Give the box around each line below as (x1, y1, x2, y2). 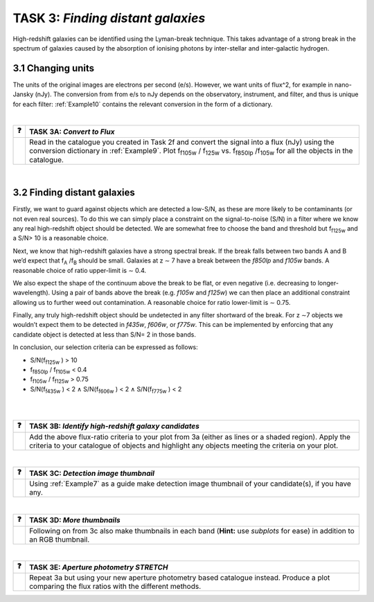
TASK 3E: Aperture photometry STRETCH (28, 562, 168, 572)
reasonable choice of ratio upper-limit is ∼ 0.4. (12, 266, 147, 274)
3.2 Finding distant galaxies (12, 187, 135, 199)
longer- (317, 278, 339, 287)
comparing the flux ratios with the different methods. (28, 582, 202, 592)
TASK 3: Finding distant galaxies (12, 10, 206, 26)
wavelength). (12, 288, 51, 297)
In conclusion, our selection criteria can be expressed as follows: (12, 343, 199, 351)
